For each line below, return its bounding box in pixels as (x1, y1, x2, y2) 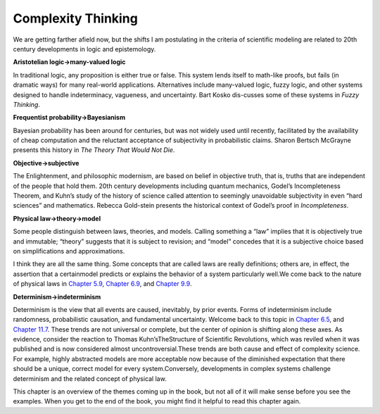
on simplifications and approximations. (13, 246, 125, 255)
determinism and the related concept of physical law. (13, 374, 167, 383)
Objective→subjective (13, 158, 80, 167)
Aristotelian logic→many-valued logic (13, 58, 126, 66)
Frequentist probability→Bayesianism (13, 113, 126, 122)
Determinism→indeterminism (13, 292, 101, 301)
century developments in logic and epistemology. (13, 44, 156, 53)
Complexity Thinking (13, 11, 139, 26)
